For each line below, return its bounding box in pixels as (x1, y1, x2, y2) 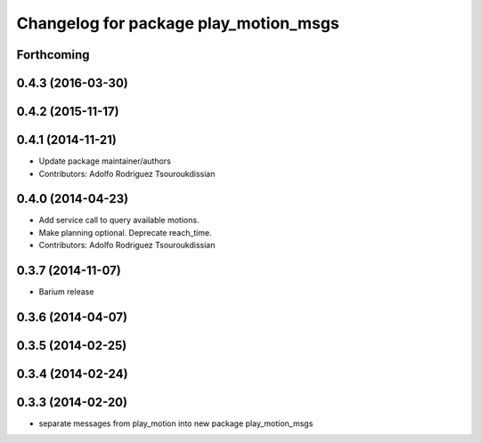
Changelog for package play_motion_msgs (16, 13, 340, 33)
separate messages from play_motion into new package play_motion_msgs (38, 418, 314, 429)
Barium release (38, 286, 94, 297)
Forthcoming (16, 47, 90, 62)
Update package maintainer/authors (38, 156, 171, 166)
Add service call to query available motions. (38, 214, 200, 226)
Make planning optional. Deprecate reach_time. (38, 227, 213, 238)
